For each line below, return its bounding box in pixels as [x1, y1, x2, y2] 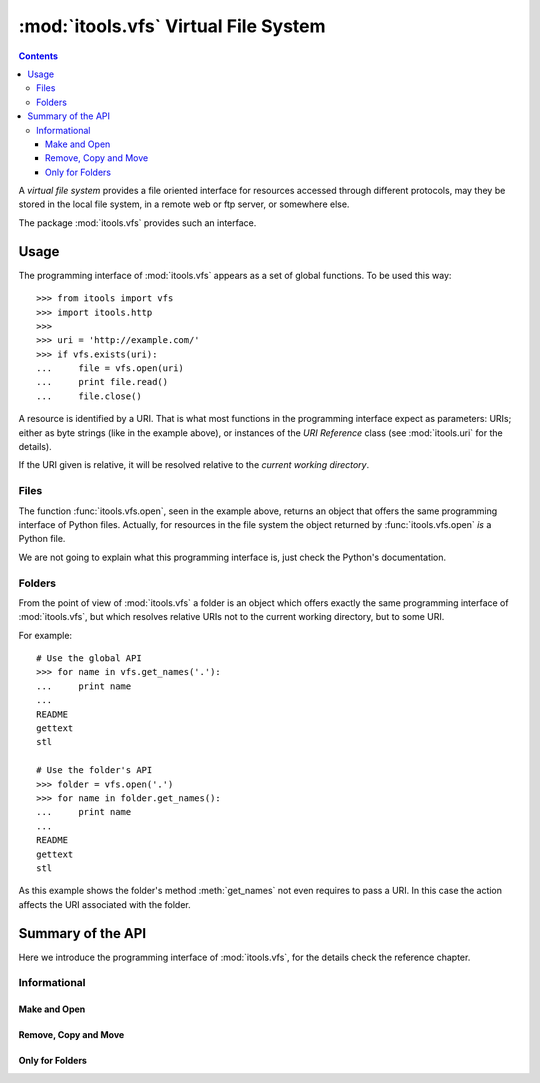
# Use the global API [36, 653, 142, 664]
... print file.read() [36, 376, 169, 388]
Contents [18, 50, 59, 62]
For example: [18, 629, 73, 641]
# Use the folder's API [36, 765, 153, 776]
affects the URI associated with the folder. [18, 898, 192, 910]
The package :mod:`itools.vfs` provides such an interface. [18, 216, 257, 229]
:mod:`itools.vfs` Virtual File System [18, 15, 326, 37]
